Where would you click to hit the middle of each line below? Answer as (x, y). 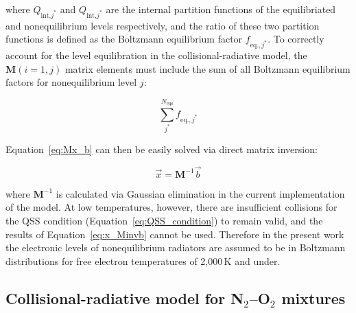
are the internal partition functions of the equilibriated (221, 9)
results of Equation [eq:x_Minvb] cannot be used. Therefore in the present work (175, 234)
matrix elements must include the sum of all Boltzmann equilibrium (207, 68)
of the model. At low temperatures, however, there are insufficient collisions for (171, 207)
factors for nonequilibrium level (71, 82)
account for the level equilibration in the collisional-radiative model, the (156, 55)
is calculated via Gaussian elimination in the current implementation (200, 193)
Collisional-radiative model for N (125, 298)
